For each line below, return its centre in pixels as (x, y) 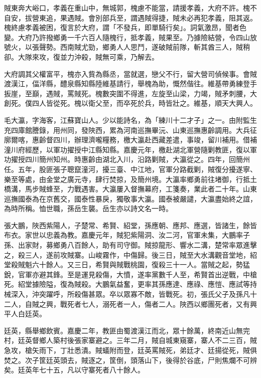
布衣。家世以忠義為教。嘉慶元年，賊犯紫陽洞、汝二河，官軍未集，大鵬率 (123, 235)
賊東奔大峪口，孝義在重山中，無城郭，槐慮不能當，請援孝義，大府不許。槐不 (130, 8)
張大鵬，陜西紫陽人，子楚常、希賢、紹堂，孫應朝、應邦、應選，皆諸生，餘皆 (130, 225)
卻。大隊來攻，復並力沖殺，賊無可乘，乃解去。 (81, 56)
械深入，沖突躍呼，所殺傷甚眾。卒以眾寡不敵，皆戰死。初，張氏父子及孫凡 (127, 294)
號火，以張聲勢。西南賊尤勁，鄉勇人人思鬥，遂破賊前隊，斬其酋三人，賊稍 (127, 47)
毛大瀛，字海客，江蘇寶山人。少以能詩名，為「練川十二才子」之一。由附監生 (130, 120)
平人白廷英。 (25, 314)
